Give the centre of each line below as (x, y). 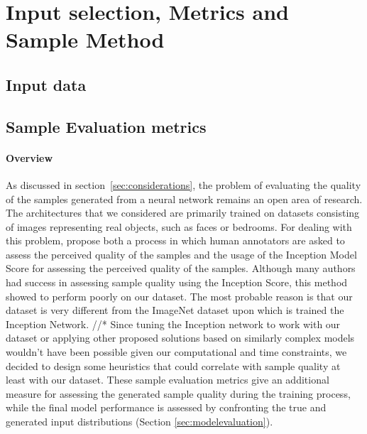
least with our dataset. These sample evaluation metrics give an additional (168, 380)
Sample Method (85, 39)
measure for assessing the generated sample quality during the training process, (178, 393)
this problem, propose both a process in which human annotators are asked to (175, 240)
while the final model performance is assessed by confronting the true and (166, 407)
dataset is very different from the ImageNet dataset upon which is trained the (175, 310)
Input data (46, 84)
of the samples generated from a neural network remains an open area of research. (184, 199)
